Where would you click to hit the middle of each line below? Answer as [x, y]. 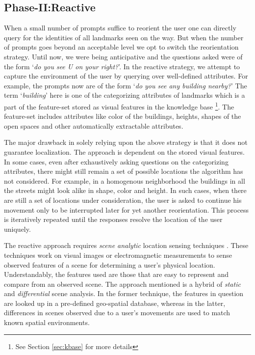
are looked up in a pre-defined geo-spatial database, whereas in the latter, [115, 303]
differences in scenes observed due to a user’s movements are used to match [117, 313]
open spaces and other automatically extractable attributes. [94, 125]
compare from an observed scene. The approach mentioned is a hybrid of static [122, 284]
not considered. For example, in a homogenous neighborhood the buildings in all [125, 180]
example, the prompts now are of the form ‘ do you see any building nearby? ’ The [126, 85]
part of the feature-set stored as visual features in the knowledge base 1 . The [119, 106]
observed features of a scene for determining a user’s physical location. [110, 264]
